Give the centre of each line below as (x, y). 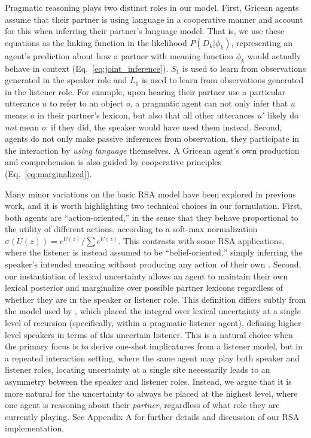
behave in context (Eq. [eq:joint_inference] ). (87, 68)
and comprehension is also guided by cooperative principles (113, 162)
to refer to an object (86, 103)
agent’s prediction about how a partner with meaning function (119, 55)
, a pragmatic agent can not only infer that (209, 103)
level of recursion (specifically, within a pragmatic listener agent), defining (140, 323)
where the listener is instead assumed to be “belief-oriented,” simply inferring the (154, 252)
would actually (274, 55)
